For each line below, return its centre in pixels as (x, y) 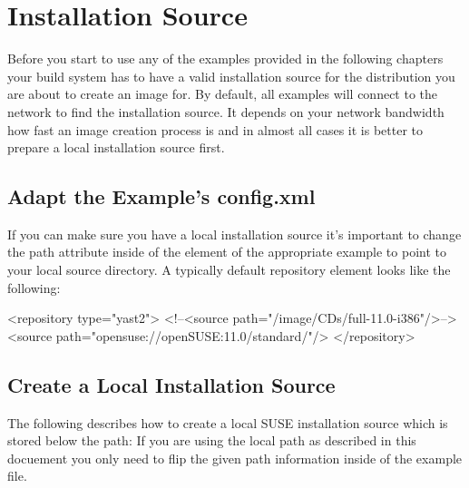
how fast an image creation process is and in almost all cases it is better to (215, 129)
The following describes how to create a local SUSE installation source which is (228, 422)
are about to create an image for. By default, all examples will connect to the (223, 94)
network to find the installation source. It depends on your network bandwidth (226, 111)
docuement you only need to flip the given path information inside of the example (235, 458)
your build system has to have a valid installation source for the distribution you (231, 76)
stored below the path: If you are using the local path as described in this (212, 440)
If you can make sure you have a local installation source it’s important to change (234, 234)
